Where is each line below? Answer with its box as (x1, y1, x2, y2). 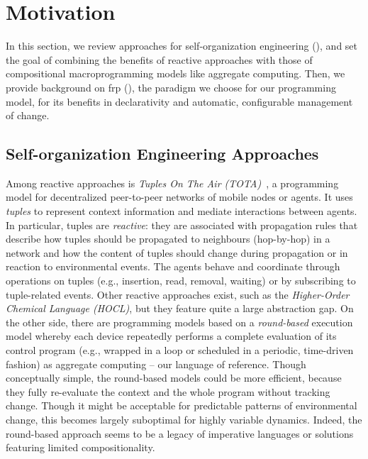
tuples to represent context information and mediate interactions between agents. (6, 204, 357, 219)
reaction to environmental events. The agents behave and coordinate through (6, 259, 340, 274)
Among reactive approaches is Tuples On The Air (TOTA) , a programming (6, 175, 339, 190)
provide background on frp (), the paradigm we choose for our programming (6, 79, 336, 94)
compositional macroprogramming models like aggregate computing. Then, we (6, 66, 345, 81)
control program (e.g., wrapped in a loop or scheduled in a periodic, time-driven (6, 343, 354, 358)
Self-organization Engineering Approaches (6, 143, 319, 165)
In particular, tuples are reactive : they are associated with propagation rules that (6, 217, 358, 232)
